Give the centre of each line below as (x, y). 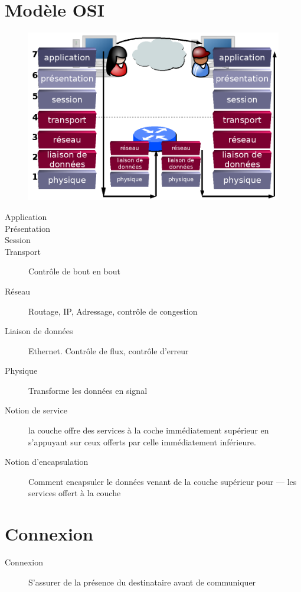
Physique (21, 371)
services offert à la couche (75, 493)
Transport (23, 251)
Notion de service (36, 410)
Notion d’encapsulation (47, 462)
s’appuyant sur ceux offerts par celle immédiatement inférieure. (142, 441)
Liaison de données (39, 331)
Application (26, 216)
